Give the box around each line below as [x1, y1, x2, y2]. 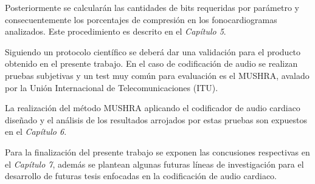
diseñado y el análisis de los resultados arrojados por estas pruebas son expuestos [5, 113, 308, 126]
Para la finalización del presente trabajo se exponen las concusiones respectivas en [5, 145, 310, 158]
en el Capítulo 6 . [5, 125, 67, 138]
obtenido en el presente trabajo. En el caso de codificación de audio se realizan [5, 57, 298, 70]
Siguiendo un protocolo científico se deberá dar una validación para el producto [5, 45, 301, 58]
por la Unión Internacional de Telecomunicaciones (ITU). [5, 81, 218, 94]
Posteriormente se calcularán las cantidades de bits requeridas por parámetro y [5, 1, 299, 13]
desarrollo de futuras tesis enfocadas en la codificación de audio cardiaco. [5, 169, 277, 182]
